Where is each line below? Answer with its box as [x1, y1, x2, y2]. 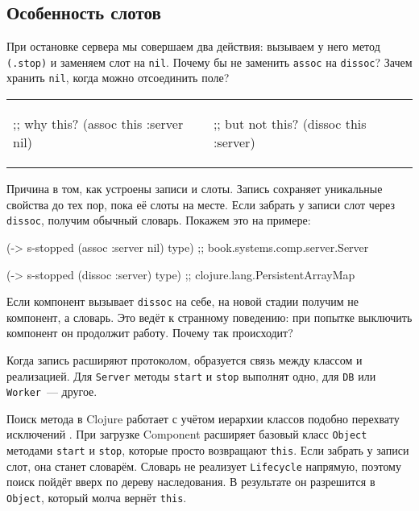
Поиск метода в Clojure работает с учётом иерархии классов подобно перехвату [6, 410, 400, 427]
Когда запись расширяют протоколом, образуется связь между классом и [6, 351, 363, 368]
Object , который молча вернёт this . [6, 489, 187, 506]
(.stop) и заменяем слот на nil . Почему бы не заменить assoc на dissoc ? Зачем [6, 53, 413, 70]
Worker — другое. [6, 383, 97, 400]
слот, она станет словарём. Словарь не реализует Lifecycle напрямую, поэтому [6, 457, 401, 474]
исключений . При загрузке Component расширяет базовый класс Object [6, 426, 367, 443]
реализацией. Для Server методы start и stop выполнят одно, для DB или [6, 367, 376, 384]
